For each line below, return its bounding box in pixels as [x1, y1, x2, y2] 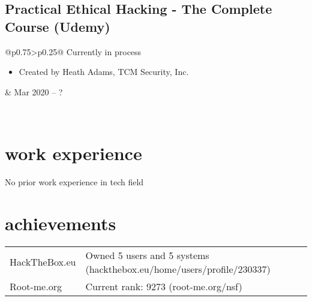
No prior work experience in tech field [5, 176, 144, 188]
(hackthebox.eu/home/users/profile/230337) [85, 261, 271, 276]
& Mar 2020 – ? [5, 85, 63, 98]
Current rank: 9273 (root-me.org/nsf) [85, 279, 242, 293]
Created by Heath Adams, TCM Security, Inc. [19, 65, 189, 78]
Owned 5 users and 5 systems [85, 248, 209, 262]
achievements [5, 210, 116, 235]
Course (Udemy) [5, 17, 110, 35]
